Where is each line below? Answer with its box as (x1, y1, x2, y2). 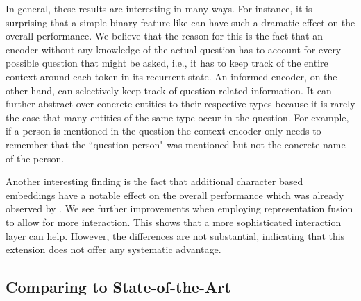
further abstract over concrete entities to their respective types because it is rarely (6, 96, 355, 111)
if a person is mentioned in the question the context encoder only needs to (6, 123, 321, 138)
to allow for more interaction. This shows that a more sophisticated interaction (6, 214, 342, 229)
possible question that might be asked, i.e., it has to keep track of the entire (6, 55, 328, 70)
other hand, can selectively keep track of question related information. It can (6, 83, 332, 97)
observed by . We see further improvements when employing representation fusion (6, 201, 353, 216)
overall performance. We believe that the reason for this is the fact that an (6, 28, 323, 43)
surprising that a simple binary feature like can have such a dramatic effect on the (6, 15, 355, 29)
